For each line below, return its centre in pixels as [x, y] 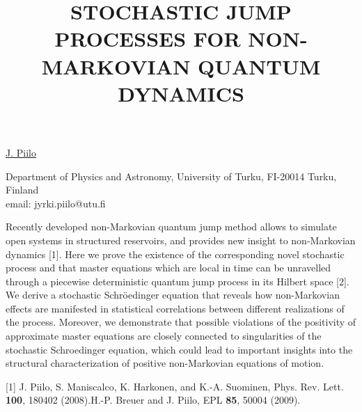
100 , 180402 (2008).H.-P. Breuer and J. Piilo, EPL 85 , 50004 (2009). [153, 400]
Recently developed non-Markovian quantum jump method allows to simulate [171, 227]
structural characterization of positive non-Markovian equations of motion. [165, 363]
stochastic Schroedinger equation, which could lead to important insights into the [179, 349]
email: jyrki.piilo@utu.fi [56, 203]
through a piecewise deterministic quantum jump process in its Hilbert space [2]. [178, 281]
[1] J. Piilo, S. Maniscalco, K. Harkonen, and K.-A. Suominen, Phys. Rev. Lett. [175, 386]
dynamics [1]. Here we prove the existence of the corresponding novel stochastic [175, 254]
